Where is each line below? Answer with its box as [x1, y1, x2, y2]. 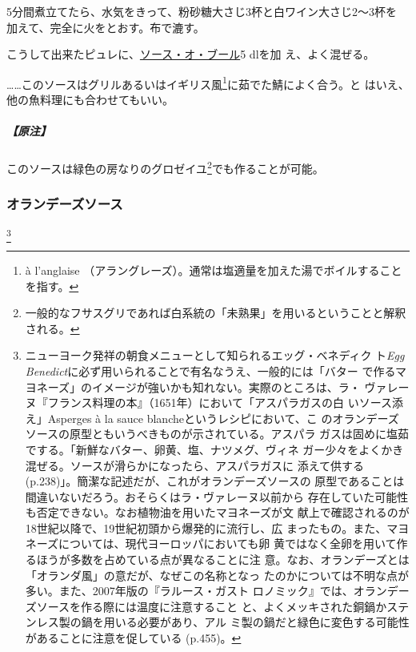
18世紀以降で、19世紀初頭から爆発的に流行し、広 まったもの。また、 [25, 519, 387, 536]
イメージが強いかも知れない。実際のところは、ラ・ [92, 378, 361, 395]
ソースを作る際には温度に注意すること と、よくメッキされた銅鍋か [36, 598, 387, 614]
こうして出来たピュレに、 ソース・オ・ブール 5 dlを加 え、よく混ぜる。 [6, 46, 375, 62]
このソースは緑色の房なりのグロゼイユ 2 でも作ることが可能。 [6, 158, 324, 176]
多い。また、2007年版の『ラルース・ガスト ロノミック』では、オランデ [25, 582, 398, 599]
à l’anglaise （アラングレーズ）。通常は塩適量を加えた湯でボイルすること [25, 261, 402, 278]
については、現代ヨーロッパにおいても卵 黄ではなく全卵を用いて [58, 535, 397, 552]
